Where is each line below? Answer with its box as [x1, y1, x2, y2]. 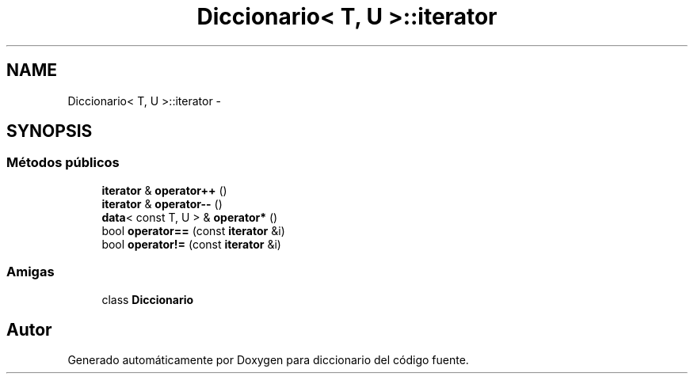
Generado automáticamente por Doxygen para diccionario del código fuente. [67, 353, 469, 367]
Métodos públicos [6, 154, 120, 171]
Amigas [6, 264, 55, 280]
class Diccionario [101, 292, 194, 306]
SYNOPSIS [6, 121, 93, 142]
